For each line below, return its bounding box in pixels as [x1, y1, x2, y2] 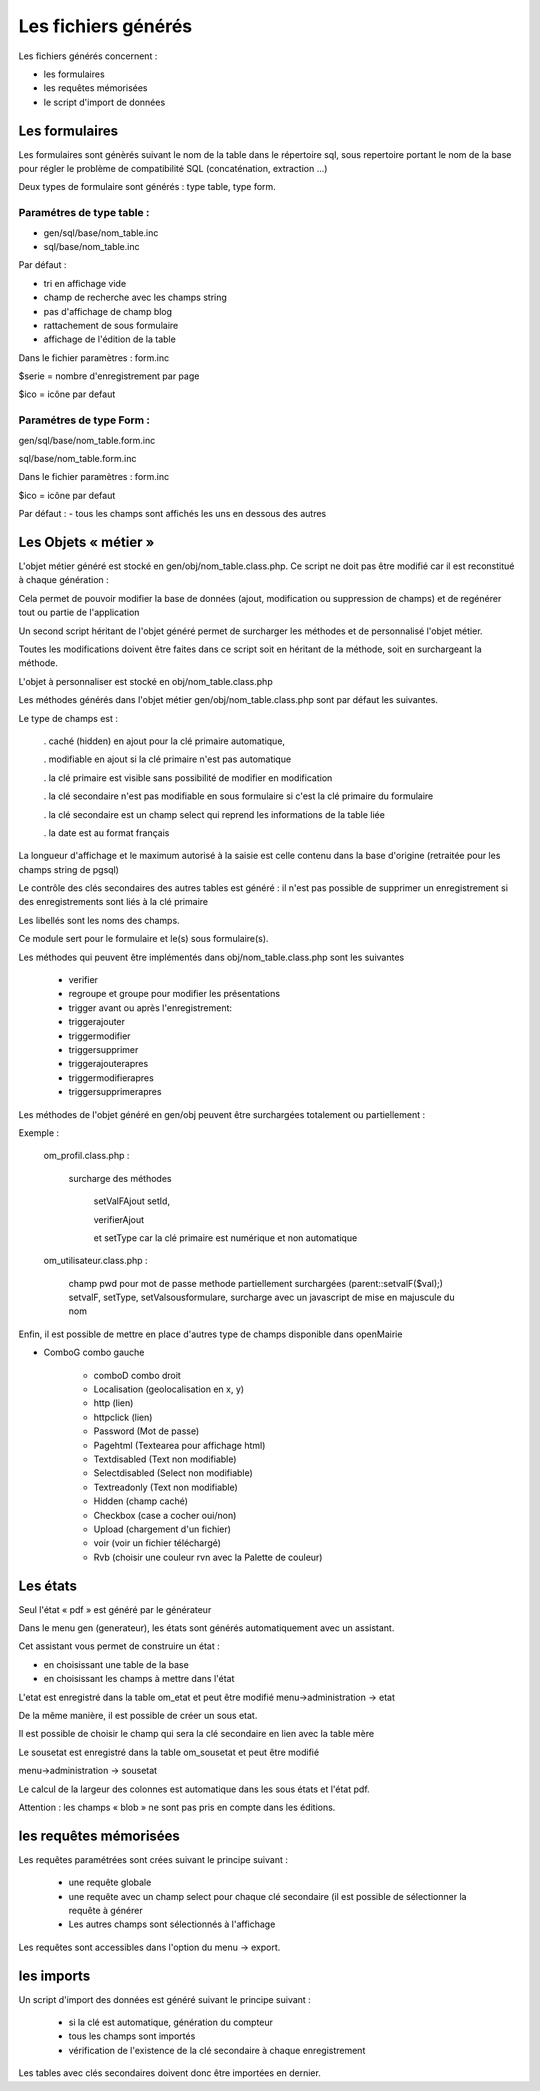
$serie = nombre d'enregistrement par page [18, 370, 200, 382]
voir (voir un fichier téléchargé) [93, 1537, 222, 1549]
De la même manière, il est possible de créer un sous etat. [18, 1709, 258, 1721]
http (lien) [93, 1397, 134, 1409]
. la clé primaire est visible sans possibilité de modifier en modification [43, 771, 333, 784]
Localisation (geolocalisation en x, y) [93, 1383, 245, 1395]
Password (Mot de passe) [93, 1425, 200, 1437]
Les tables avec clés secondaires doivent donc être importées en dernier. [18, 2067, 322, 2079]
